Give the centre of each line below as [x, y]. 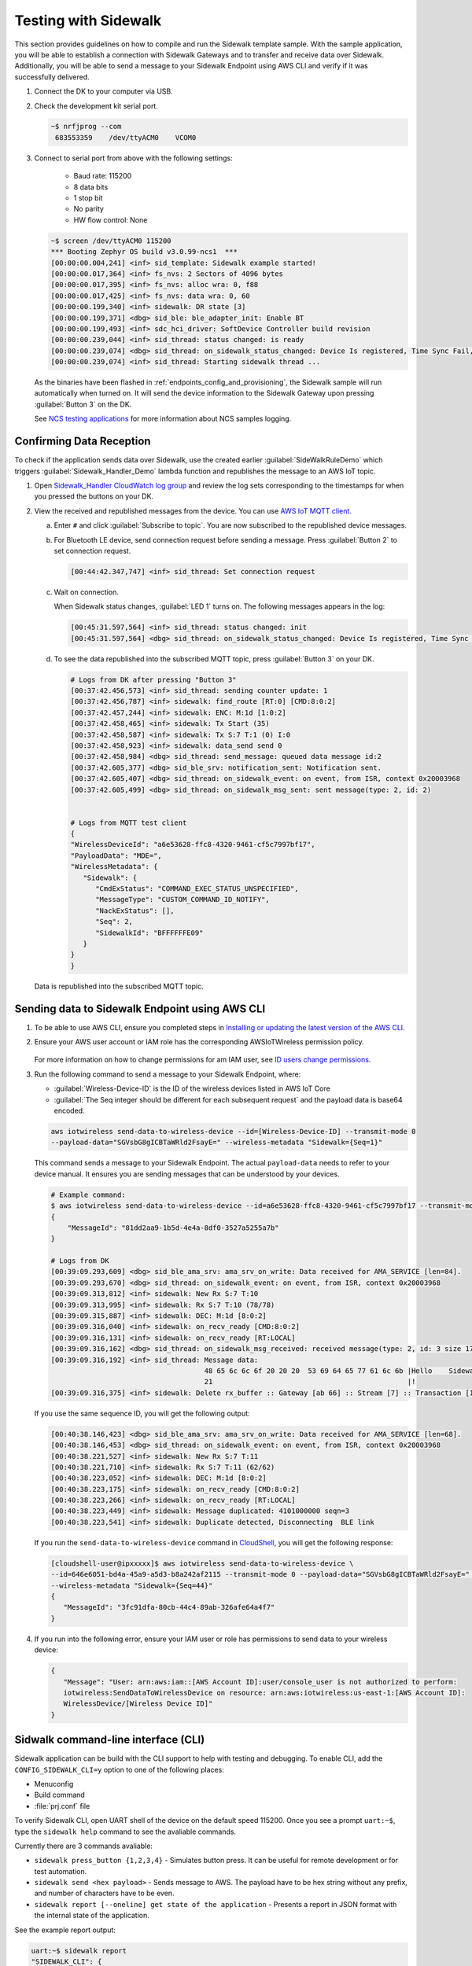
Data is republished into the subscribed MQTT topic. [119, 986]
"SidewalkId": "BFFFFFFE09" [149, 933]
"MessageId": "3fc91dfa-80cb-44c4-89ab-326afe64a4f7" [169, 1607]
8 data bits [91, 187]
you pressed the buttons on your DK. [94, 496]
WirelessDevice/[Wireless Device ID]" [138, 1704]
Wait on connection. [87, 592]
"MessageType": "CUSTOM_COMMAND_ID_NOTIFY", [183, 900]
